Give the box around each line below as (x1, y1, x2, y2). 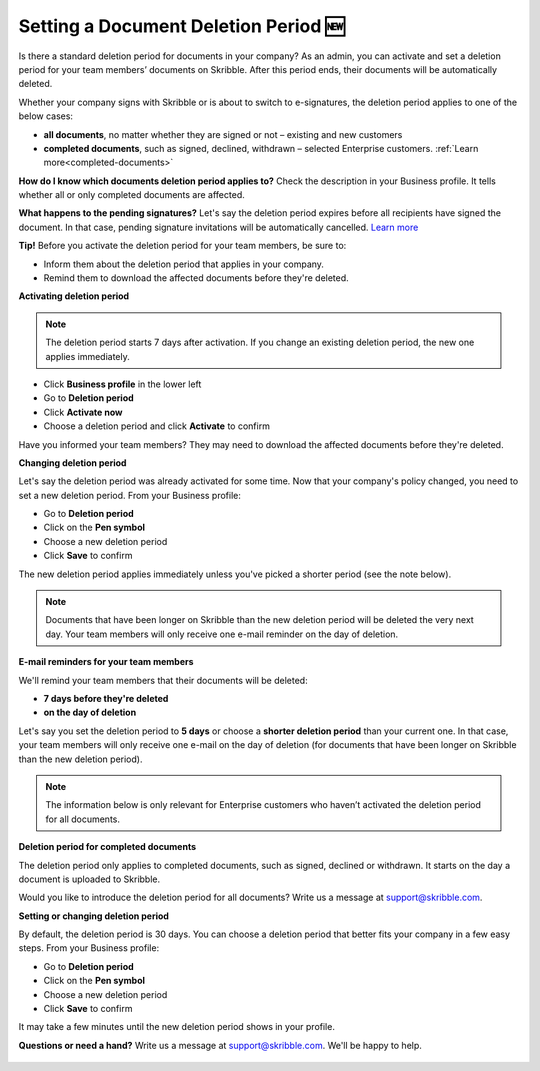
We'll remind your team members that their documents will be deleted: (18, 674, 309, 686)
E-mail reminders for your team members (18, 656, 194, 668)
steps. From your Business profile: (18, 942, 160, 954)
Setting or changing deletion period (18, 910, 170, 922)
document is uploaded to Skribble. (18, 873, 161, 885)
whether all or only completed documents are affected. (18, 189, 245, 201)
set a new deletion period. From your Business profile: (18, 489, 242, 501)
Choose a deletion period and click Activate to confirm (43, 420, 270, 432)
